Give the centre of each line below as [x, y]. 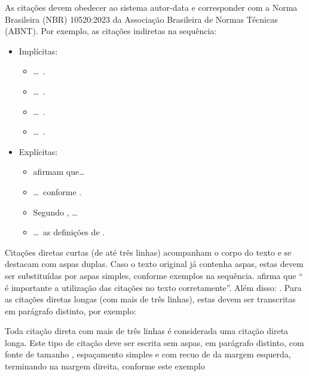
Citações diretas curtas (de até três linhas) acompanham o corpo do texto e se [148, 252]
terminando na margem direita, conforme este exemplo [105, 366]
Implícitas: [38, 51]
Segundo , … [55, 212]
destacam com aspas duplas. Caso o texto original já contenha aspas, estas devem [154, 264]
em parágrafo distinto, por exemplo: [71, 310]
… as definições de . [69, 232]
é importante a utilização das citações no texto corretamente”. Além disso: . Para [153, 287]
